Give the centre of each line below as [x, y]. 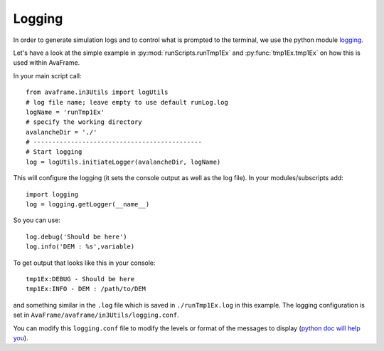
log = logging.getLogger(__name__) [88, 204]
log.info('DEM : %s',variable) [80, 247]
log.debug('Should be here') [76, 236]
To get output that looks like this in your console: [84, 263]
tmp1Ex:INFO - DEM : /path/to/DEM [86, 289]
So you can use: [37, 220]
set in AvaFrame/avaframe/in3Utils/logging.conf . [96, 315]
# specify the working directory [84, 122]
